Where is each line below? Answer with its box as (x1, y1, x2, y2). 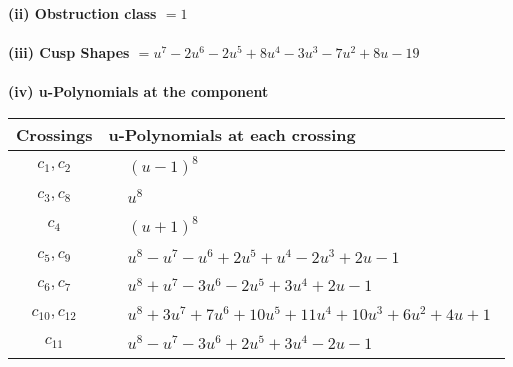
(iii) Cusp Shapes (8, 42, 130, 63)
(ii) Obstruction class (8, 3, 157, 23)
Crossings (16, 122, 93, 146)
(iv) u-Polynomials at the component (8, 81, 269, 102)
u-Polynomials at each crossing (108, 122, 356, 146)
